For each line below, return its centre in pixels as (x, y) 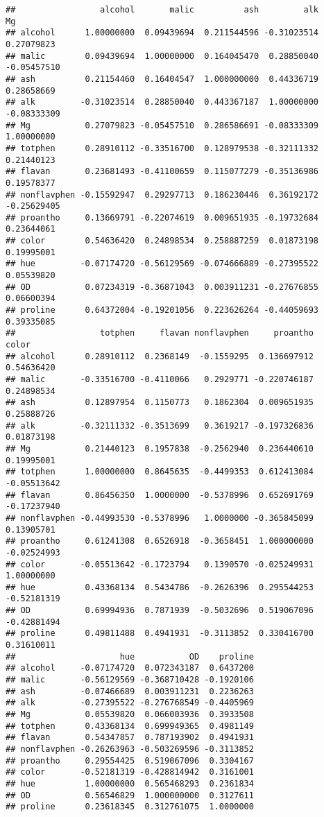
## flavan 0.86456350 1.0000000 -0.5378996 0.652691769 (160, 495)
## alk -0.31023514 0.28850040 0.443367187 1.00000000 (162, 102)
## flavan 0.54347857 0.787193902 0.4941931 (130, 738)
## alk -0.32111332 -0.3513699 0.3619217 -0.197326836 (160, 425)
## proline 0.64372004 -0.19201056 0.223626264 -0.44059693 (162, 310)
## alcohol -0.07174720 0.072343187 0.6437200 (130, 668)
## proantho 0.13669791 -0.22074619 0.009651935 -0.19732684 (162, 217)
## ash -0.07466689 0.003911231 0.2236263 (130, 691)
